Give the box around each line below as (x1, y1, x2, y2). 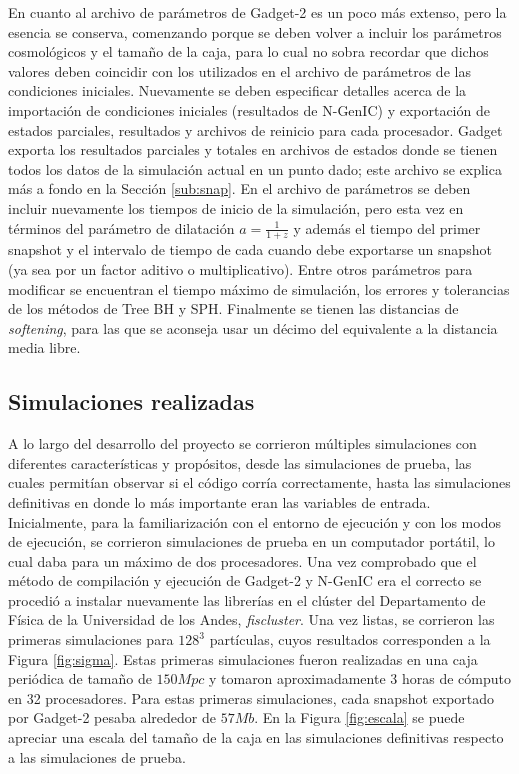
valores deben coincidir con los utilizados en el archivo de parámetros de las (8, 60, 471, 81)
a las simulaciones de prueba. (8, 746, 186, 767)
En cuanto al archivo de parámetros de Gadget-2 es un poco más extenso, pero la (8, 2, 507, 22)
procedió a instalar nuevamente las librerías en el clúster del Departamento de (8, 589, 486, 610)
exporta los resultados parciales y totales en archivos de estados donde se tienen (8, 139, 498, 160)
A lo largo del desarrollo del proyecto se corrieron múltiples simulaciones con (8, 433, 477, 454)
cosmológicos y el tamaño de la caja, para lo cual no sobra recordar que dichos (8, 41, 489, 62)
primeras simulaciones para (8, 629, 174, 650)
